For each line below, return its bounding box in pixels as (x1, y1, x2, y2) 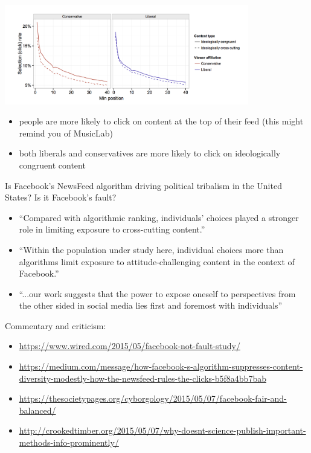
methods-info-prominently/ (19, 436, 119, 449)
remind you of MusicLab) (19, 126, 113, 139)
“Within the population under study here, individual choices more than (19, 243, 284, 255)
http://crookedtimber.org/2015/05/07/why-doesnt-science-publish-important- (19, 424, 306, 437)
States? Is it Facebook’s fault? (5, 191, 117, 204)
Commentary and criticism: (5, 319, 106, 332)
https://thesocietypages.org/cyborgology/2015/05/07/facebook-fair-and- (19, 392, 287, 405)
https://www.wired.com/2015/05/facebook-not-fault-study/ (19, 339, 240, 352)
